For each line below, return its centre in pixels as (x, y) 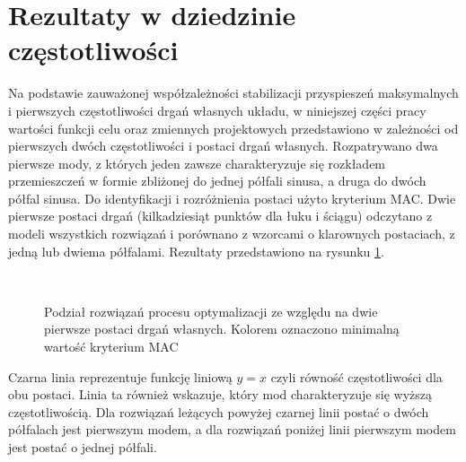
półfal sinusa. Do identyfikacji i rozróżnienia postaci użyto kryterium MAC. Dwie (232, 198)
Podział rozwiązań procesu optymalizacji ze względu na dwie (211, 311)
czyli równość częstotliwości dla (356, 376)
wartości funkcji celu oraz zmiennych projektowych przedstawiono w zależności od (233, 128)
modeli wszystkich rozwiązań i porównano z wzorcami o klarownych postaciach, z (232, 234)
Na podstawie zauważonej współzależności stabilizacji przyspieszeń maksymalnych (233, 93)
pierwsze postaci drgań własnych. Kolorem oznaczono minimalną (222, 329)
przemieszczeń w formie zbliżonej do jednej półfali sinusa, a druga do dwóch (217, 181)
